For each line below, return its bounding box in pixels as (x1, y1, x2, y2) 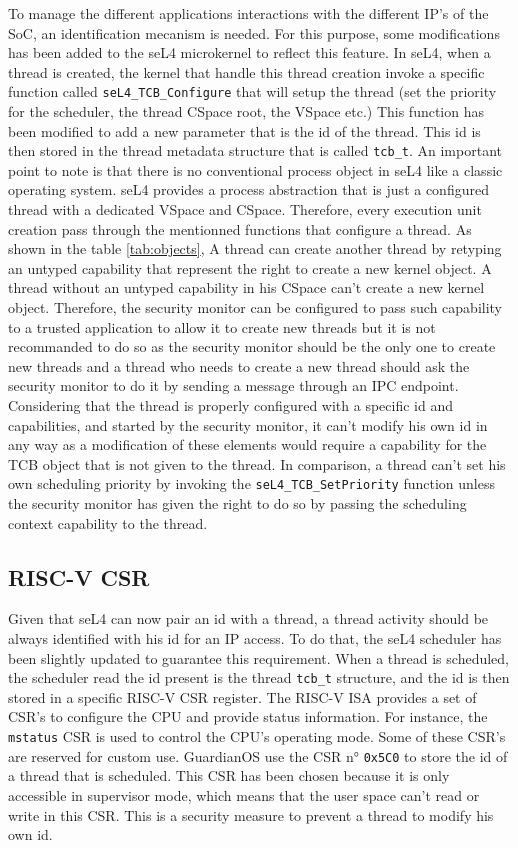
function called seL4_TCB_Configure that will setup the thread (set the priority (8, 81, 497, 102)
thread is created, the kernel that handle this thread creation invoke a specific (8, 61, 485, 82)
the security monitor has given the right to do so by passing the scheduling (8, 493, 467, 514)
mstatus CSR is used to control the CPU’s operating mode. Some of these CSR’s (8, 726, 506, 747)
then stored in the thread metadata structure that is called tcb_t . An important (8, 140, 502, 161)
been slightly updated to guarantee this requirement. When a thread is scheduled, (8, 647, 509, 668)
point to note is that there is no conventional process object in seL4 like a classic (8, 159, 503, 180)
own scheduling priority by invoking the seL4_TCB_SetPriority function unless (8, 473, 495, 494)
